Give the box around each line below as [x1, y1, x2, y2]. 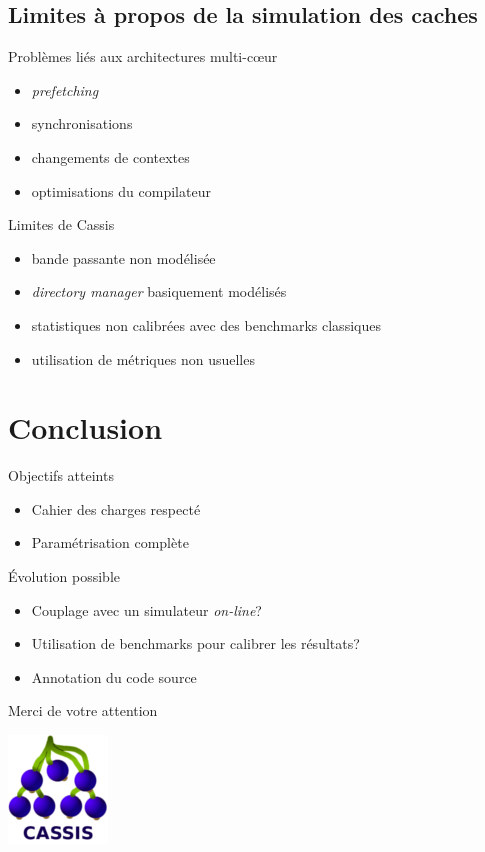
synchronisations [31, 113, 133, 134]
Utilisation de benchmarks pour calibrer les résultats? [31, 633, 360, 654]
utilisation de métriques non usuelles [31, 348, 255, 369]
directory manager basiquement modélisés [31, 281, 287, 302]
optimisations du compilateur [31, 180, 211, 201]
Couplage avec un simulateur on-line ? [31, 599, 262, 620]
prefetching [31, 79, 99, 100]
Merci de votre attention [8, 700, 158, 721]
